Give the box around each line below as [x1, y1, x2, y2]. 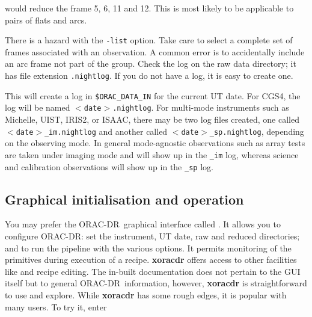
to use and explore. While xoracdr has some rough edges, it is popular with [5, 288, 287, 301]
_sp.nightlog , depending [209, 125, 304, 137]
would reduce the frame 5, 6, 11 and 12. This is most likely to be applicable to [5, 2, 294, 14]
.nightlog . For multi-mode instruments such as [112, 101, 289, 114]
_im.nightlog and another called [44, 125, 168, 137]
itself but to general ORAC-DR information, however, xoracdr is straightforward [5, 277, 307, 289]
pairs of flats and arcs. [5, 13, 87, 26]
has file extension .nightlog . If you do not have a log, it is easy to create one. [5, 69, 293, 82]
